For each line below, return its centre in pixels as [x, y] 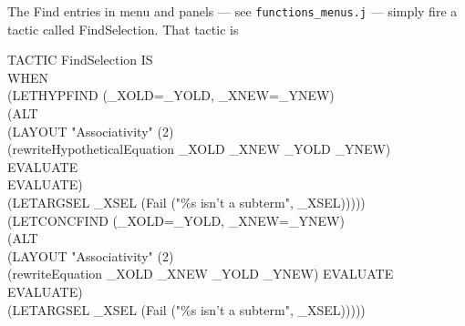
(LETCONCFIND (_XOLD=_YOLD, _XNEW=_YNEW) [176, 220]
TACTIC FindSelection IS [80, 60]
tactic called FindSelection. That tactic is [123, 29]
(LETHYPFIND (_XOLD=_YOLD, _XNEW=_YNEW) [171, 95]
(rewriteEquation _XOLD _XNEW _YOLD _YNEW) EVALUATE [201, 274]
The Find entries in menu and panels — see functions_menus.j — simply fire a [232, 11]
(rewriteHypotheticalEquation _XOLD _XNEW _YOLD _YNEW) [199, 149]
